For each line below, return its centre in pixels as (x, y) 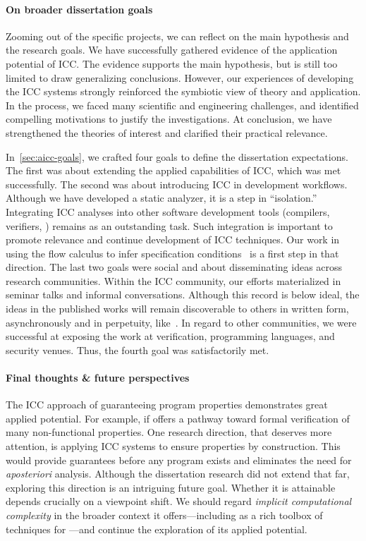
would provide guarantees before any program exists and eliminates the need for (179, 460)
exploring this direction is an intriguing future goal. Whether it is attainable (171, 487)
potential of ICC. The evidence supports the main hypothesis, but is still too (172, 63)
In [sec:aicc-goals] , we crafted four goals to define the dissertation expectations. (177, 156)
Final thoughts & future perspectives (98, 378)
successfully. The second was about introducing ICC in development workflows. (177, 184)
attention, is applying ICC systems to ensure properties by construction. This (173, 446)
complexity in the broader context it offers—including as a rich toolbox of (164, 515)
